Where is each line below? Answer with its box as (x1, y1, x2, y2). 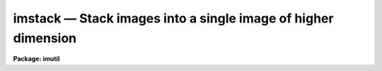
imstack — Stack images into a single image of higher (13, 11, 334, 26)
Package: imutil (13, 55, 60, 63)
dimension (13, 30, 77, 46)
